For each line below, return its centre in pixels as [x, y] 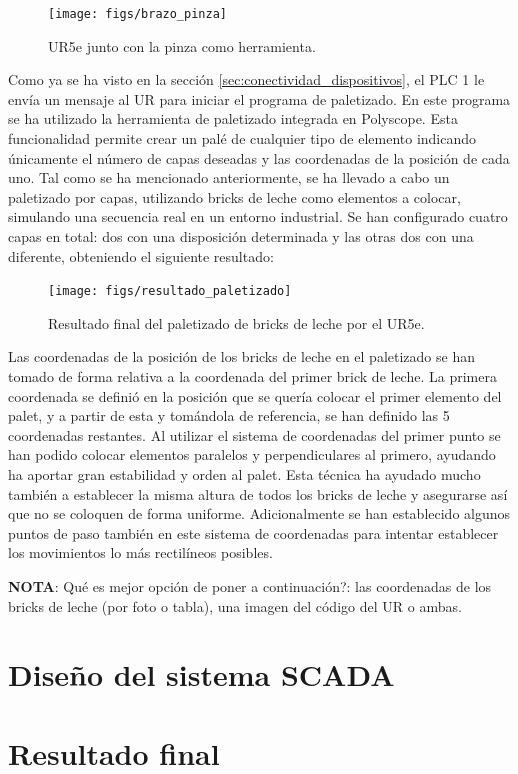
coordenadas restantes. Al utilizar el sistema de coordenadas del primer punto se [254, 434]
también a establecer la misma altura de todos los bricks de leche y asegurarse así [258, 493]
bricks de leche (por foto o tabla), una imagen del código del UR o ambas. [235, 605]
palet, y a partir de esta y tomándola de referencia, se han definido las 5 [229, 415]
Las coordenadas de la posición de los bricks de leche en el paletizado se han [241, 356]
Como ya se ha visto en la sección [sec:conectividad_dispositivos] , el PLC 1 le [246, 79]
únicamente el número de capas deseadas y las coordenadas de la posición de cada [259, 157]
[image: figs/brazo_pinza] [137, 14]
